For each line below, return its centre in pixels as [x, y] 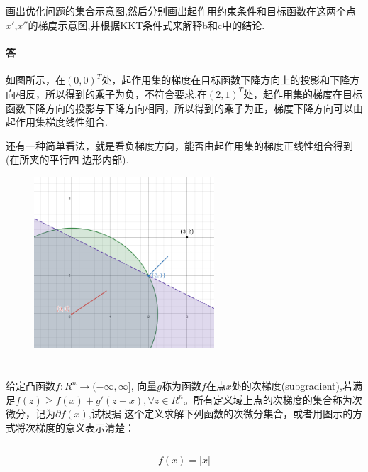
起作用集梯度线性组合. [57, 122]
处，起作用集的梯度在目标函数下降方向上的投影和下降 [226, 80]
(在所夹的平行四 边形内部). [67, 159]
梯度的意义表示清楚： [85, 427]
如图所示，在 [35, 80]
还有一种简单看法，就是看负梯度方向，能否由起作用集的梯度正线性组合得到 [179, 145]
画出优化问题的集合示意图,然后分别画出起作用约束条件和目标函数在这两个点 [181, 11]
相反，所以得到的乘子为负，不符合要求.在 [111, 93]
